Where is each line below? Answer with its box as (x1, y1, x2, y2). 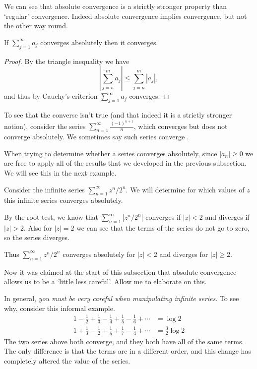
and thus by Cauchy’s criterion (4, 91, 98, 101)
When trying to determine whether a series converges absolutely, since (4, 148, 217, 158)
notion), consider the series (4, 121, 86, 131)
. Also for (23, 222, 52, 233)
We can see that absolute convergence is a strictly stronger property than (4, 1, 227, 11)
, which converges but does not (133, 121, 228, 131)
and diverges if (205, 212, 250, 222)
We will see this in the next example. (4, 168, 117, 178)
